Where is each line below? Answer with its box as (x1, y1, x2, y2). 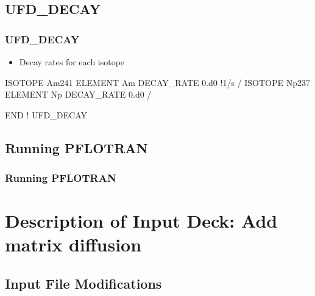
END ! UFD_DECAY (5, 108, 87, 121)
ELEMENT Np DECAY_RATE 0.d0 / (5, 88, 152, 101)
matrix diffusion (5, 232, 142, 257)
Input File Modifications (5, 273, 162, 292)
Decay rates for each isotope (19, 56, 125, 68)
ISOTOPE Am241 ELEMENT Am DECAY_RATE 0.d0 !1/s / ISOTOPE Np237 (5, 76, 311, 88)
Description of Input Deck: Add (5, 208, 278, 233)
